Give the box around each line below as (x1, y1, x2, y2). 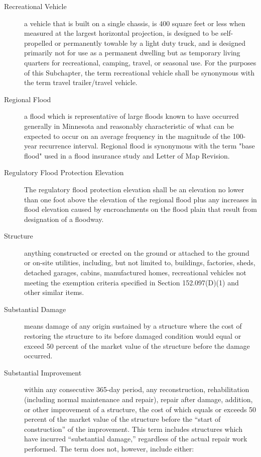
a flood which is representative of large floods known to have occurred (24, 111, 239, 121)
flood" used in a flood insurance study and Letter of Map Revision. (24, 150, 230, 161)
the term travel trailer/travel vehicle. (24, 77, 138, 88)
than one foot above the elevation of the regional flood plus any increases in (24, 194, 257, 204)
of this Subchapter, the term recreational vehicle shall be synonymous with (24, 67, 254, 78)
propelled (24, 37, 53, 48)
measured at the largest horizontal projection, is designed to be (24, 28, 219, 38)
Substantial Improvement (4, 367, 82, 377)
